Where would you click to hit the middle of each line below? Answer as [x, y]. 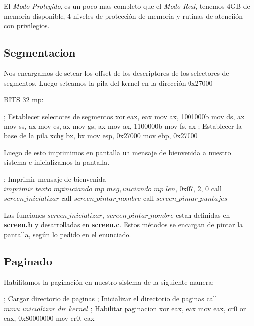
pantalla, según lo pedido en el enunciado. [68, 234]
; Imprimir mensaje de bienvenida [55, 178]
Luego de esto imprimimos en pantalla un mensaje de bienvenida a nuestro [118, 152]
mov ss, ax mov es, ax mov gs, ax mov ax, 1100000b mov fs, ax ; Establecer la [123, 126]
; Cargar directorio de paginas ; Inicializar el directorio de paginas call [111, 298]
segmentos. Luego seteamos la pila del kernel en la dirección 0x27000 [108, 83]
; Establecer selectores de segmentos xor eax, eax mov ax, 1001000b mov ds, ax [124, 116]
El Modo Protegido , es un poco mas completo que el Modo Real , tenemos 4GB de [127, 6]
